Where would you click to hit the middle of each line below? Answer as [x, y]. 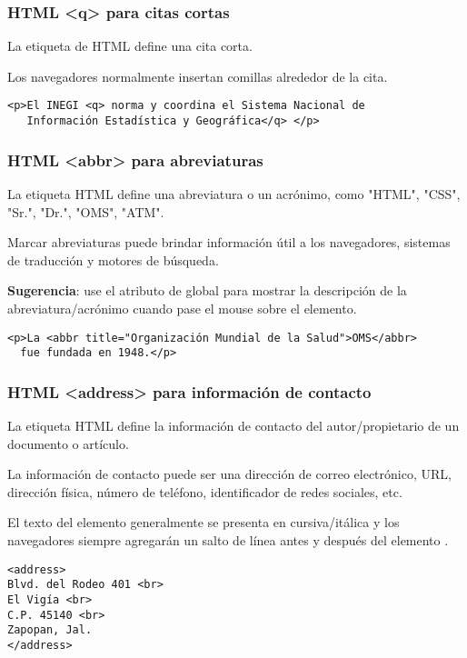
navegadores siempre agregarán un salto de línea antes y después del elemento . [228, 540]
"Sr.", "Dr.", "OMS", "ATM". [86, 211]
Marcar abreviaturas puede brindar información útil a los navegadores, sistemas [229, 242]
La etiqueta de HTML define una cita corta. [130, 46]
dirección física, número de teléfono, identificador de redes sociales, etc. [205, 491]
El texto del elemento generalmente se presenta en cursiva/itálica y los [204, 522]
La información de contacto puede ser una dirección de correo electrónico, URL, [229, 474]
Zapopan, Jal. [50, 630]
